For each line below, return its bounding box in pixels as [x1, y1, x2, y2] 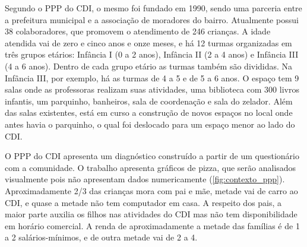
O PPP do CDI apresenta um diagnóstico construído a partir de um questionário [5, 150, 299, 162]
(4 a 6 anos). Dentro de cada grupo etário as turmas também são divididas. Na [5, 59, 293, 72]
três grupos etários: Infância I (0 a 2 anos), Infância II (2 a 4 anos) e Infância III [5, 48, 299, 61]
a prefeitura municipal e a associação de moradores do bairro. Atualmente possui [5, 13, 299, 26]
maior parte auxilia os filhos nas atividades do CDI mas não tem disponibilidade [5, 208, 297, 220]
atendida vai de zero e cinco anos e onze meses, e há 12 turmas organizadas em [5, 36, 292, 49]
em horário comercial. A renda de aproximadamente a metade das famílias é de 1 [5, 219, 300, 232]
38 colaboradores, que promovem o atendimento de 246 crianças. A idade [5, 25, 271, 37]
